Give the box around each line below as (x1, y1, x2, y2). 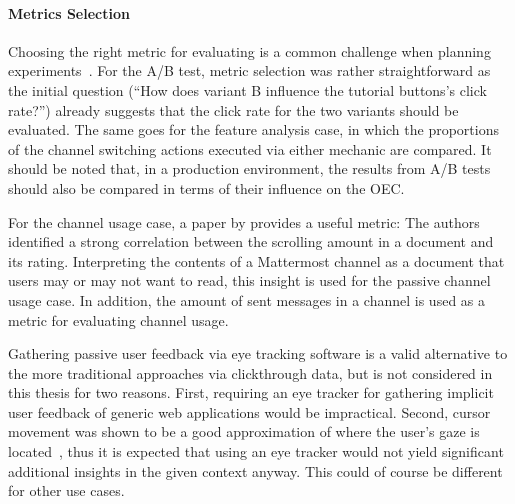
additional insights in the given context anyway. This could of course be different (8, 460, 503, 481)
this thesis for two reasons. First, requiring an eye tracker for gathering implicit (8, 382, 494, 403)
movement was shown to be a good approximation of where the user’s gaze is (8, 421, 480, 442)
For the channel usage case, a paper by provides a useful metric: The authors (8, 211, 480, 232)
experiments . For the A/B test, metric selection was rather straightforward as (8, 60, 491, 81)
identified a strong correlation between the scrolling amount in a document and (8, 231, 494, 252)
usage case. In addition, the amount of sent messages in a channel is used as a (8, 289, 486, 310)
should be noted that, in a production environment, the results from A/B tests (8, 158, 491, 179)
